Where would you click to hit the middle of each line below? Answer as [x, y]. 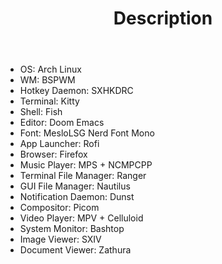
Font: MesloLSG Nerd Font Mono [87, 133]
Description [163, 18]
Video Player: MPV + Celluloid [81, 218]
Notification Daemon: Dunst [77, 197]
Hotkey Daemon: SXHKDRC [76, 91]
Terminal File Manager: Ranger [83, 176]
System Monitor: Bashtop [72, 229]
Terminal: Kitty [49, 101]
